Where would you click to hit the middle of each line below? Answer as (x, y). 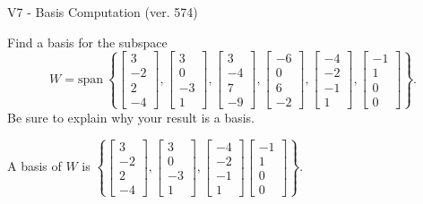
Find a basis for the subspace (87, 42)
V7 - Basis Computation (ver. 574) (103, 12)
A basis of (35, 166)
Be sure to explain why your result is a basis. (131, 117)
